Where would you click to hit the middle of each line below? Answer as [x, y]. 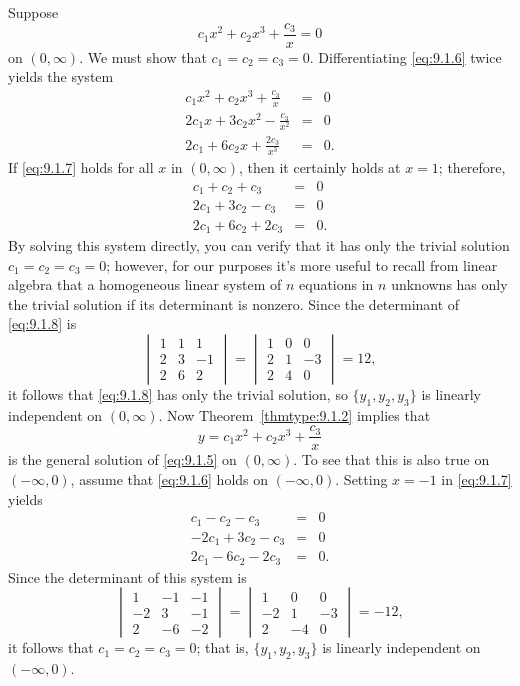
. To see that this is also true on [391, 459]
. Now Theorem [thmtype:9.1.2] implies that [294, 414]
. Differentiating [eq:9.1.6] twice [405, 56]
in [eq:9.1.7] [476, 478]
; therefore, [472, 166]
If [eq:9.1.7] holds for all [81, 166]
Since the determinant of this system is [127, 576]
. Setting [361, 478]
